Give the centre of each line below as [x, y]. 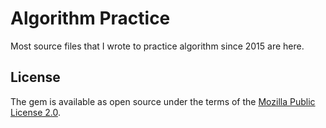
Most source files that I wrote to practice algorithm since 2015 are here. [157, 46]
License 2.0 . [35, 112]
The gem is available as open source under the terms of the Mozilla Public [163, 101]
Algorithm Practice [90, 18]
